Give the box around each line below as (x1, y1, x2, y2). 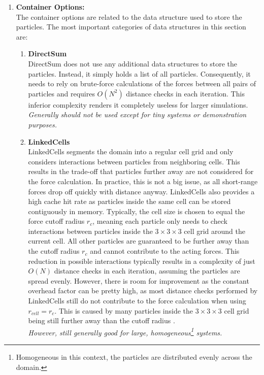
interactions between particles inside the (28, 225, 153, 236)
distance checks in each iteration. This (126, 88, 245, 98)
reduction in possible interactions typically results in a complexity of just (28, 255, 255, 266)
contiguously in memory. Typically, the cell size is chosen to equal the (28, 206, 245, 216)
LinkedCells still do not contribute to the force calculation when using (28, 295, 246, 306)
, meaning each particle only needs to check (92, 216, 227, 226)
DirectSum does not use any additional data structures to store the (28, 58, 237, 69)
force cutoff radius (28, 216, 85, 226)
